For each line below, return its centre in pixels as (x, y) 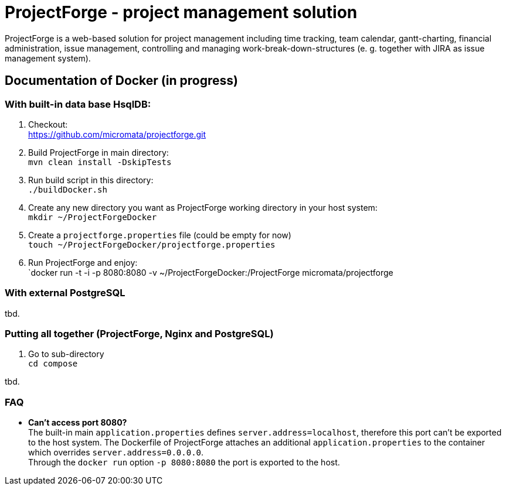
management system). (48, 58)
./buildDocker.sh (68, 189)
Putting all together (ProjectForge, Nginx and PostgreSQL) (139, 334)
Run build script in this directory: (91, 180)
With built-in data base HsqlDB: (78, 104)
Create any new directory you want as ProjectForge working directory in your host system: (203, 207)
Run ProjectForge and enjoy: (83, 262)
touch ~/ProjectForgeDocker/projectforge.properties (152, 244)
